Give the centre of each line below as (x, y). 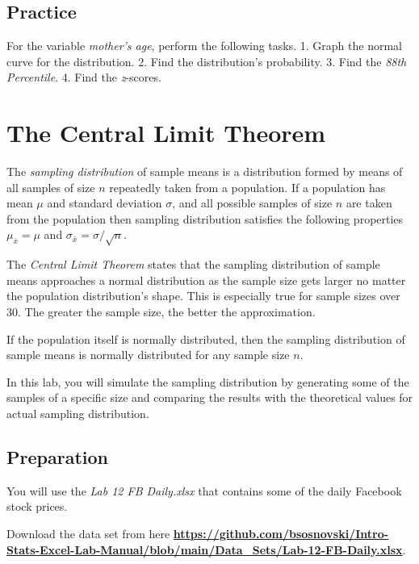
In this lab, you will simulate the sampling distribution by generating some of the (208, 381)
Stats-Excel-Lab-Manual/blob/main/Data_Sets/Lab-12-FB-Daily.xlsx (205, 549)
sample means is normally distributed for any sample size (148, 355)
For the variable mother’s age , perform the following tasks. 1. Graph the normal (204, 46)
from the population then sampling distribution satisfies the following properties (205, 218)
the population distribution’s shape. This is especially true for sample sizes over (203, 296)
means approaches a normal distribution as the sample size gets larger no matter (206, 280)
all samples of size (51, 187)
